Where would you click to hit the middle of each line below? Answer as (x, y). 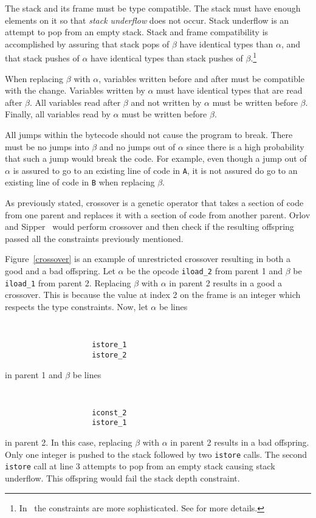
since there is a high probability (245, 146)
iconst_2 (109, 413)
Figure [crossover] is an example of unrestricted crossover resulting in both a (148, 259)
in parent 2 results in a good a (226, 282)
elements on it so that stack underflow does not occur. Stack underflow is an (147, 20)
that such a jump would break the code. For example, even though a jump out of (156, 158)
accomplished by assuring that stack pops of (87, 43)
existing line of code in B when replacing (80, 182)
